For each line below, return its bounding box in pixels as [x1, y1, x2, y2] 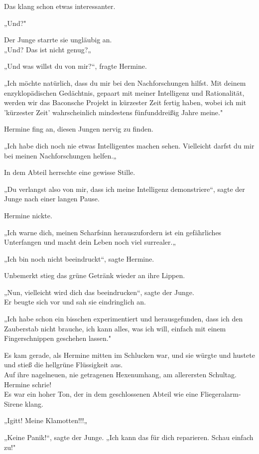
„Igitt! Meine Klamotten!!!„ [4, 415, 88, 426]
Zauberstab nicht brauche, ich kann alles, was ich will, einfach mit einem [4, 323, 226, 333]
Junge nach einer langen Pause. [4, 193, 100, 204]
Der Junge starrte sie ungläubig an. [4, 34, 112, 45]
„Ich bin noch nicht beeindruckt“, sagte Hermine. [4, 253, 154, 264]
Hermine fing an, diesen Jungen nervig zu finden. [4, 124, 153, 134]
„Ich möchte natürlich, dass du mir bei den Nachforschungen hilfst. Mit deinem [4, 77, 246, 88]
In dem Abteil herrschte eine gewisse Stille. [4, 167, 135, 177]
